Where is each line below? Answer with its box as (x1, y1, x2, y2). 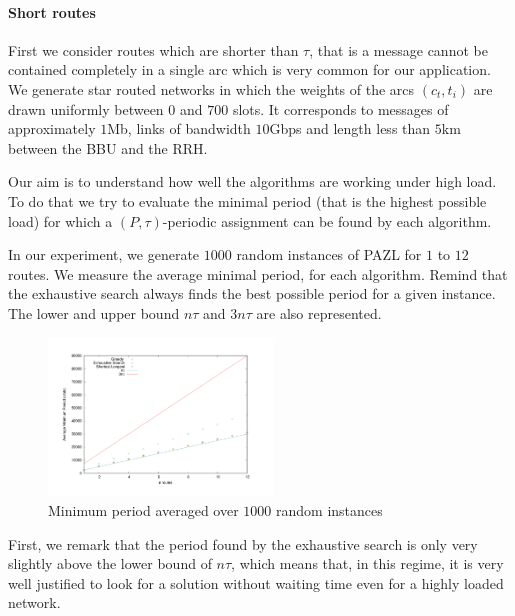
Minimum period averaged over (48, 499, 239, 520)
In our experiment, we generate (8, 244, 200, 265)
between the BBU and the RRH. (8, 137, 208, 158)
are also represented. (256, 302, 382, 323)
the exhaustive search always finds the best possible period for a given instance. (8, 283, 496, 304)
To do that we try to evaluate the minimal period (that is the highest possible (8, 190, 487, 211)
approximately (8, 118, 96, 139)
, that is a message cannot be (309, 39, 488, 60)
